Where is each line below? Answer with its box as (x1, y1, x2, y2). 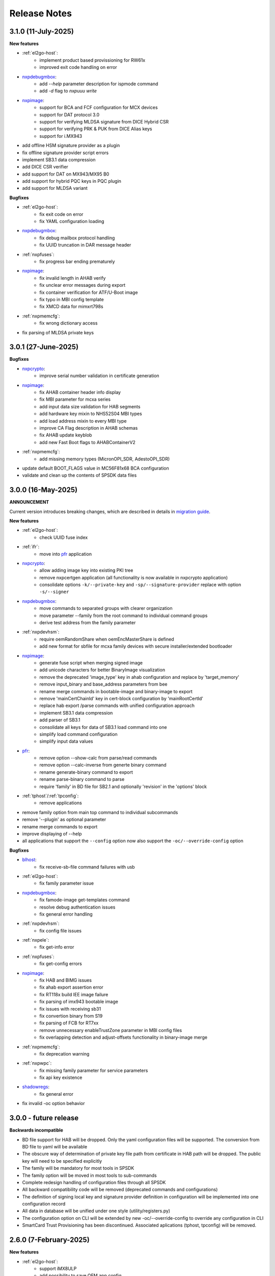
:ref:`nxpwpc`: (22, 1060, 52, 1066)
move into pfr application (39, 551, 92, 557)
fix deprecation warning (39, 1050, 90, 1057)
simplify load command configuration (39, 731, 118, 737)
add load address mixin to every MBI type (39, 418, 127, 424)
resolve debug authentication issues (39, 904, 116, 910)
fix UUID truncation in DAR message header (39, 242, 131, 248)
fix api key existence (39, 1074, 82, 1081)
